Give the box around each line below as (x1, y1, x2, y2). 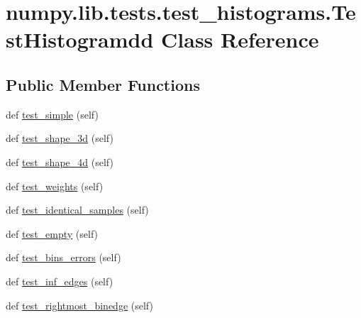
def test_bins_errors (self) (6, 250, 121, 265)
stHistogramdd (6, 25, 154, 54)
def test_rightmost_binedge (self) (6, 297, 153, 312)
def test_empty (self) (6, 226, 99, 241)
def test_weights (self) (6, 178, 104, 193)
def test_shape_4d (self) (6, 154, 113, 169)
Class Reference (161, 25, 319, 54)
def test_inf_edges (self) (6, 273, 113, 288)
